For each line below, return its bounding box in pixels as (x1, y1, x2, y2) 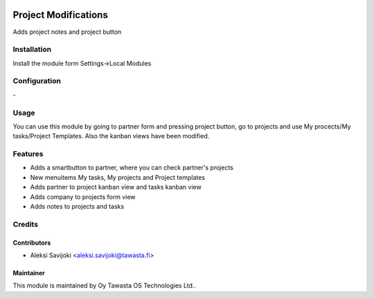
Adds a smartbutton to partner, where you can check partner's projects (30, 163, 233, 172)
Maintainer (12, 268, 45, 277)
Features (12, 149, 44, 159)
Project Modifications (12, 9, 109, 21)
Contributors (12, 239, 51, 247)
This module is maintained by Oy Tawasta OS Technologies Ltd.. (12, 281, 197, 290)
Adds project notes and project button (12, 28, 122, 36)
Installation (12, 45, 52, 55)
